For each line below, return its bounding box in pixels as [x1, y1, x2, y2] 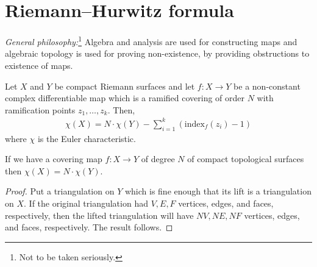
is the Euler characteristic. [37, 132, 136, 144]
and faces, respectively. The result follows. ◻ [5, 221, 173, 233]
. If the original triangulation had [24, 197, 148, 210]
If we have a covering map [5, 152, 102, 165]
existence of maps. [5, 59, 73, 71]
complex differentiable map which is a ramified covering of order [5, 91, 245, 104]
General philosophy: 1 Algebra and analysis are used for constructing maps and [5, 34, 297, 48]
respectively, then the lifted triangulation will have [5, 208, 194, 221]
